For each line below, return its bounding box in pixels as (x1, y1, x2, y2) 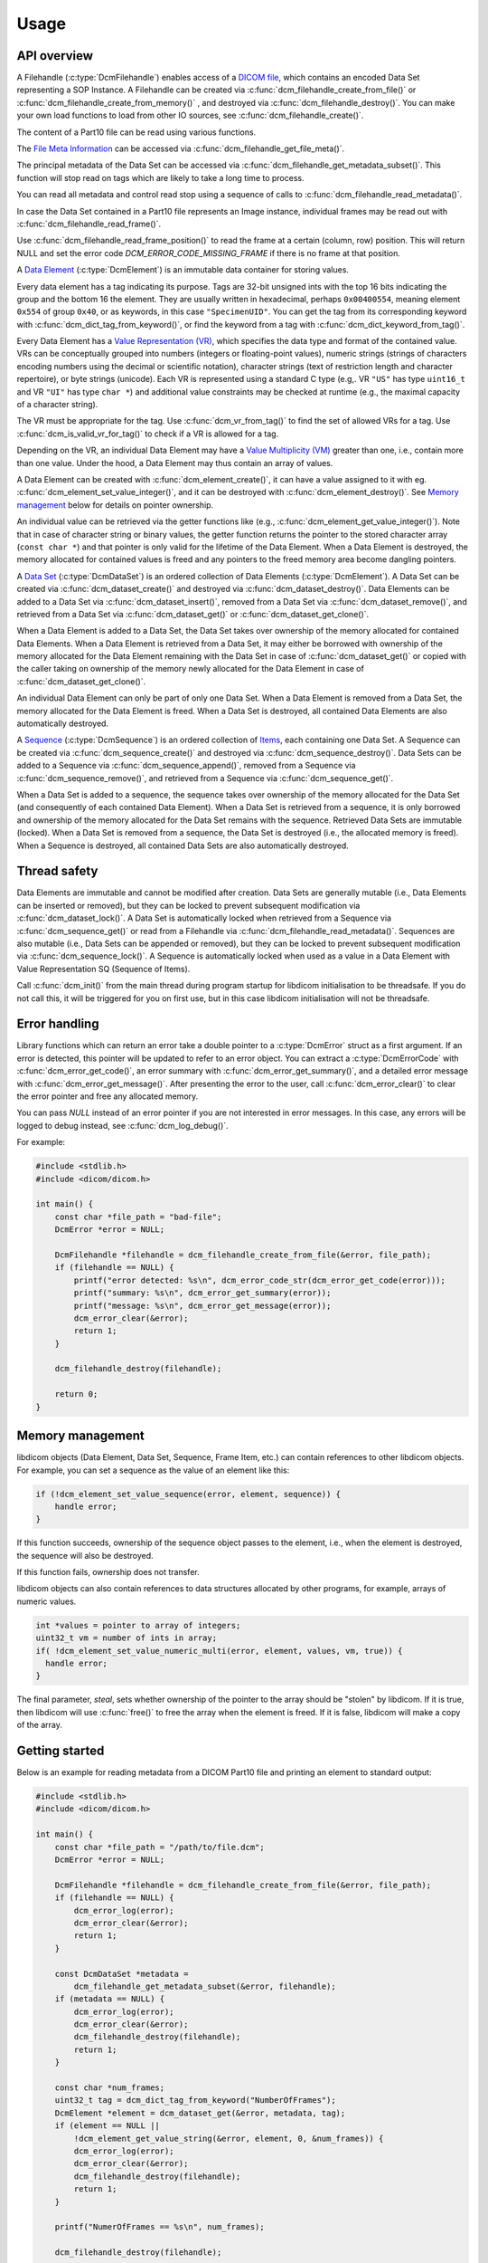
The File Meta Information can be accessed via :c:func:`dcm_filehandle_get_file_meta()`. (16, 143, 345, 154)
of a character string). (16, 399, 99, 410)
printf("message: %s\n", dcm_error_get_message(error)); (73, 1300, 332, 1311)
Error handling (16, 1017, 99, 1032)
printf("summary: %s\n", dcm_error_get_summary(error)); (73, 1288, 332, 1298)
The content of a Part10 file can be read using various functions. (16, 127, 257, 138)
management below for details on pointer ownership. (16, 499, 214, 511)
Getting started (16, 1743, 105, 1758)
